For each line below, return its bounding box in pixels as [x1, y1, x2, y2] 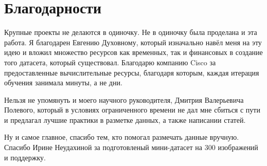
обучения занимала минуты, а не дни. [4, 77, 122, 88]
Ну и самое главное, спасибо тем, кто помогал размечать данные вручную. [4, 132, 239, 142]
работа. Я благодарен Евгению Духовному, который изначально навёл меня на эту [4, 36, 262, 47]
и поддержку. [4, 152, 46, 162]
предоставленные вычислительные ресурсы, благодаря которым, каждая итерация [4, 67, 259, 78]
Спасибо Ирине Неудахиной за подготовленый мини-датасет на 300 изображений [4, 142, 258, 153]
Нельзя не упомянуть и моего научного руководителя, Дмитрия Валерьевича [4, 94, 244, 105]
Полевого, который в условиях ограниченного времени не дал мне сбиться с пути [4, 104, 260, 115]
